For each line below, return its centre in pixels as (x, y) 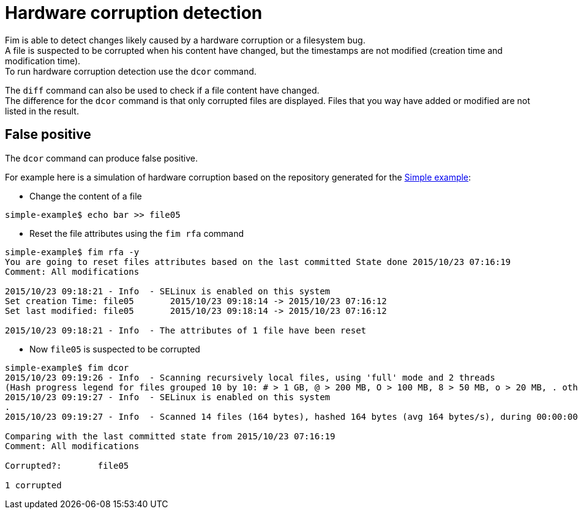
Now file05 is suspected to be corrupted (115, 349)
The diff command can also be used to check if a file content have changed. (162, 90)
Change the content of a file (86, 196)
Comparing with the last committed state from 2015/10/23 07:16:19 (170, 436)
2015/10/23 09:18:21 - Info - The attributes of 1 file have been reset (186, 330)
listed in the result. (42, 111)
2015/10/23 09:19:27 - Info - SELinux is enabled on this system (168, 397)
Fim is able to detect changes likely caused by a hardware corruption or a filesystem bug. (185, 40)
